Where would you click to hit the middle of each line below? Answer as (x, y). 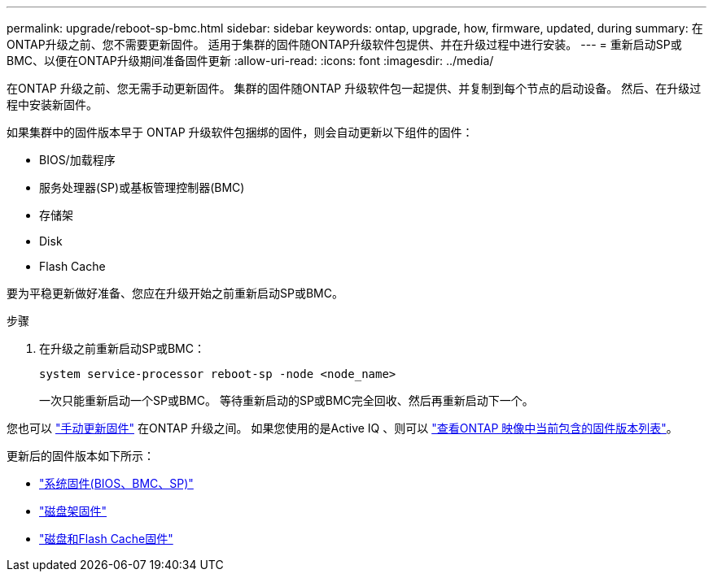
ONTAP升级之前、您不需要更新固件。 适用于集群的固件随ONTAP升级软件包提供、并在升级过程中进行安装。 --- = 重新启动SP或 (344, 44)
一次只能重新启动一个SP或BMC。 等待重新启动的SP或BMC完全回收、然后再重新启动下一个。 (287, 400)
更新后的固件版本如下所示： (81, 456)
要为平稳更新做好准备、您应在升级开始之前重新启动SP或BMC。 (175, 293)
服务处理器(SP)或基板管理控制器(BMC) (142, 187)
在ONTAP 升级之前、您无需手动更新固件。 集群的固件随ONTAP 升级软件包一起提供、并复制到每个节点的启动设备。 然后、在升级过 (354, 88)
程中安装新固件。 (52, 104)
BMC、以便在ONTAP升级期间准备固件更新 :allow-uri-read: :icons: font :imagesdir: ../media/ (250, 61)
